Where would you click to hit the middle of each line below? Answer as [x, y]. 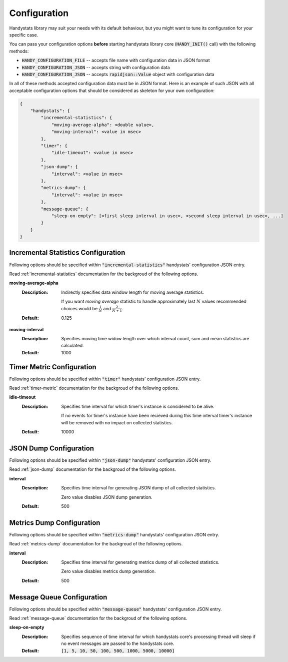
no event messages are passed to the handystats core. [118, 643]
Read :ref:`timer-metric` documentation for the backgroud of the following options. [94, 388]
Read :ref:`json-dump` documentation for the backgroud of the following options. [92, 469]
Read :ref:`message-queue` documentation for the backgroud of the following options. [98, 618]
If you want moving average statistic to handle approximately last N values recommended [154, 301]
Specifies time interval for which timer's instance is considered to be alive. [138, 406]
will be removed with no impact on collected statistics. [117, 422]
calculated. [73, 346]
